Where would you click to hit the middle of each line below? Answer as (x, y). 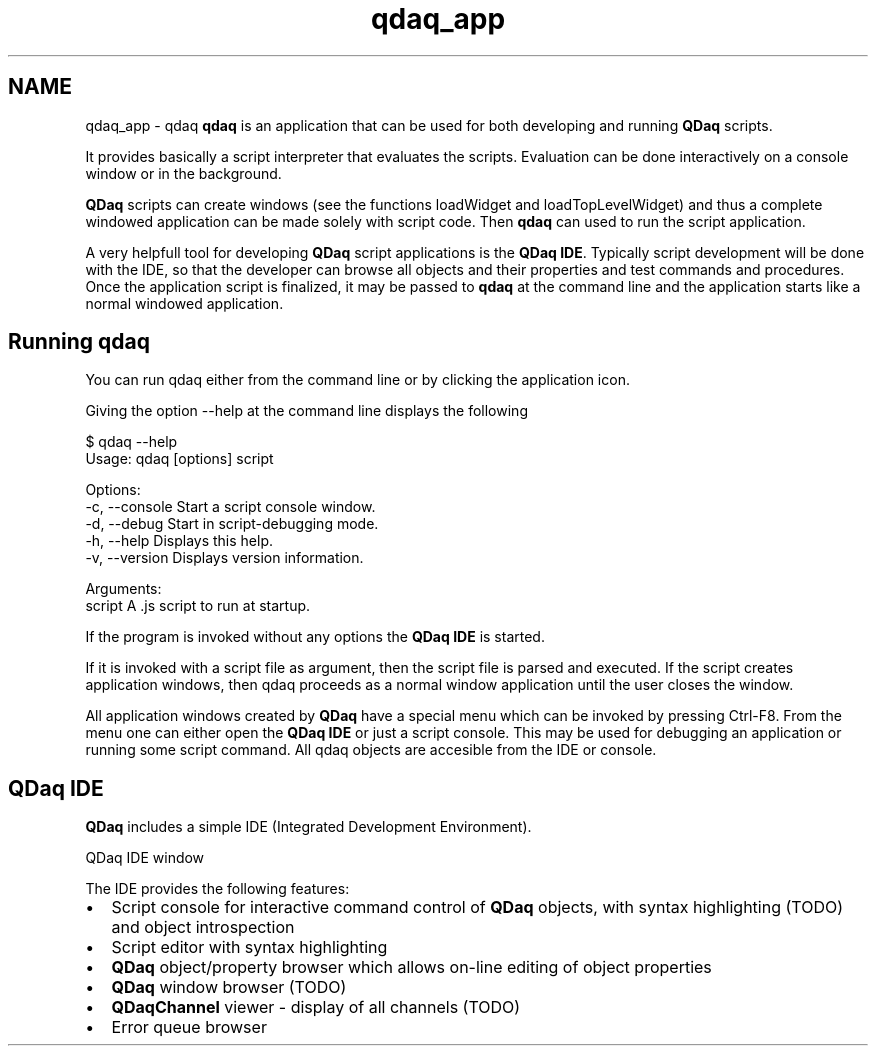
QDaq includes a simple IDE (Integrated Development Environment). (308, 827)
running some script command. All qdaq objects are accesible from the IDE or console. (371, 750)
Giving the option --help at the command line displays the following (306, 411)
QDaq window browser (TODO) (229, 987)
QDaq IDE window (145, 858)
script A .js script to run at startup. (198, 606)
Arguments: (123, 589)
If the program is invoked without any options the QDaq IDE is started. (315, 637)
